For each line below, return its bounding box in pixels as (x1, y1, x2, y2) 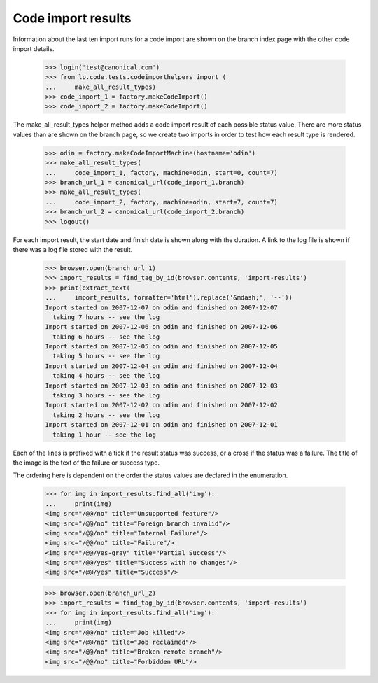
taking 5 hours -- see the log (52, 352, 160, 360)
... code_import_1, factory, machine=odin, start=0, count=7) (45, 169, 278, 176)
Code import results (13, 10, 132, 26)
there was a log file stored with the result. (13, 245, 133, 253)
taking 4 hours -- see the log (52, 372, 160, 380)
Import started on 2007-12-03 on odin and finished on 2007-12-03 (45, 381, 278, 390)
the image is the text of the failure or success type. (13, 458, 160, 467)
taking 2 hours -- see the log (52, 411, 160, 419)
